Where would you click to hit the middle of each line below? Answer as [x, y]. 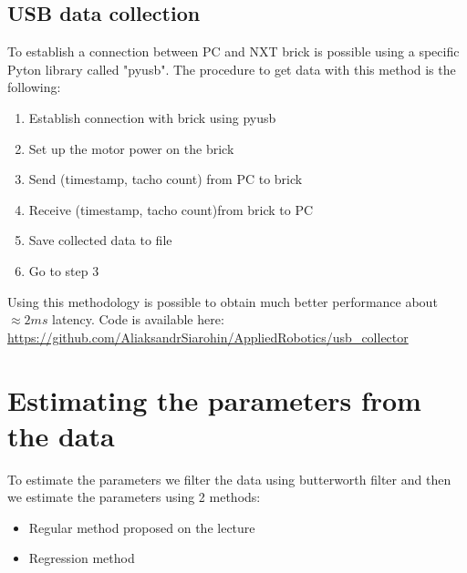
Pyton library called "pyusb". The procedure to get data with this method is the [232, 69]
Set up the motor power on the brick [131, 148]
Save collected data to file [100, 240]
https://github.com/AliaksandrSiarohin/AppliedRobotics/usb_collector [208, 337]
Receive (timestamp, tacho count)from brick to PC [171, 209]
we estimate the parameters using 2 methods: [134, 497]
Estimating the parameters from [214, 399]
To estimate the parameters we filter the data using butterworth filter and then [229, 479]
